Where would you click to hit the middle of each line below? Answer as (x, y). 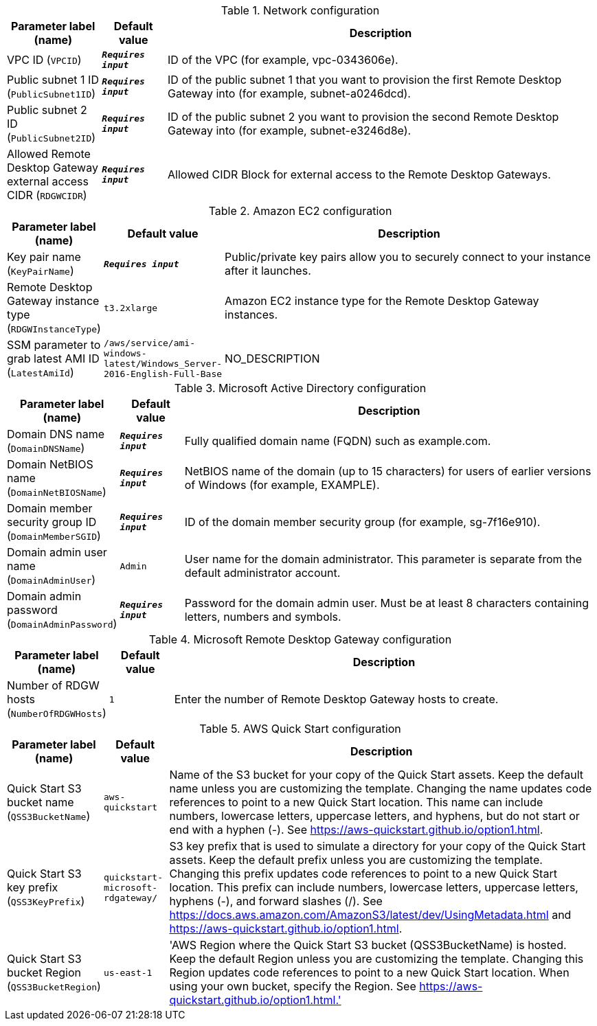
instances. (251, 315)
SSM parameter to (54, 345)
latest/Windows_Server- (163, 364)
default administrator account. (262, 573)
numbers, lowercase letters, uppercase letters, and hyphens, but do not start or (374, 816)
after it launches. (268, 271)
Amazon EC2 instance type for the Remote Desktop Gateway (382, 301)
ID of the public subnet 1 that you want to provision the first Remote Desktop (365, 80)
